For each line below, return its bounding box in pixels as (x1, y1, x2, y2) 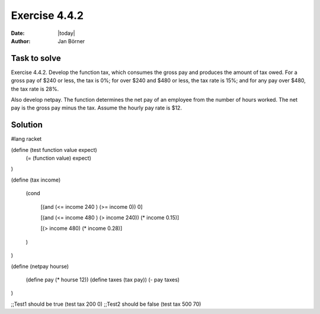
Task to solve (11, 53, 62, 63)
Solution (11, 120, 43, 130)
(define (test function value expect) (11, 146, 97, 153)
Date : (11, 30, 25, 37)
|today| (57, 30, 75, 37)
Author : (11, 37, 31, 44)
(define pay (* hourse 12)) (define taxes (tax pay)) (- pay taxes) (25, 276, 180, 283)
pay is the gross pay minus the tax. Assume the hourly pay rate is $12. (11, 104, 182, 112)
